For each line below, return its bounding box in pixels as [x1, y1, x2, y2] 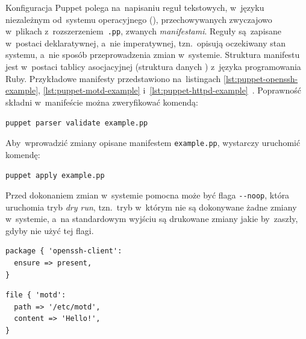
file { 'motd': [5, 291, 66, 300]
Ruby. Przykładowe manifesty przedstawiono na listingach [5, 72, 221, 84]
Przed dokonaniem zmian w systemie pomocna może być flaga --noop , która [5, 188, 290, 201]
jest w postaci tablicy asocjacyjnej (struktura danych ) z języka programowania [5, 60, 301, 73]
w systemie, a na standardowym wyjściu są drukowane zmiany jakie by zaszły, [5, 212, 298, 225]
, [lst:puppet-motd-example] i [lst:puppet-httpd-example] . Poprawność [38, 84, 301, 97]
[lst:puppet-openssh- [223, 72, 298, 84]
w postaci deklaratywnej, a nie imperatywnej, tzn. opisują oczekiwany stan [5, 36, 286, 49]
